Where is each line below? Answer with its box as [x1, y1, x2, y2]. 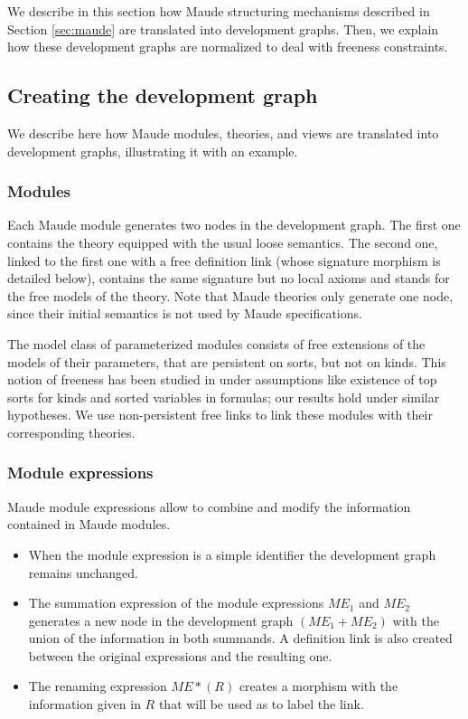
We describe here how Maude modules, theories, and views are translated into [7, 123, 439, 142]
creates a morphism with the [239, 676, 398, 695]
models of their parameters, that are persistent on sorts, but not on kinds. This [7, 352, 446, 371]
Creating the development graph [7, 81, 318, 109]
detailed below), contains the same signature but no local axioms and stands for [7, 269, 450, 288]
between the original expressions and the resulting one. [28, 646, 332, 665]
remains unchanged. [28, 563, 138, 582]
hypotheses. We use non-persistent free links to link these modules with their [7, 405, 433, 424]
